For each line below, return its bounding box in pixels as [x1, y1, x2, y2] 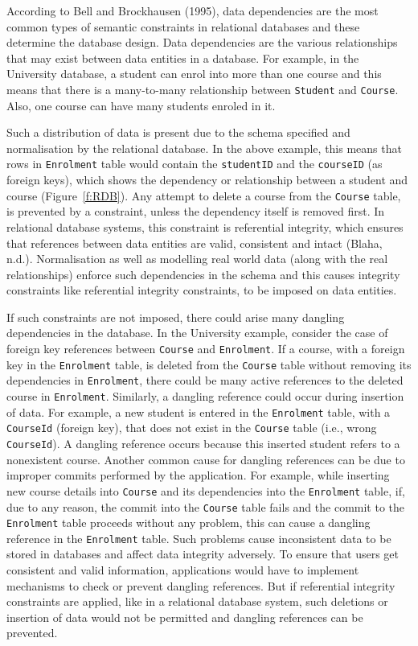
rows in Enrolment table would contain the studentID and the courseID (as [6, 155, 383, 172]
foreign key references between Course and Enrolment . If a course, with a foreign [6, 340, 405, 357]
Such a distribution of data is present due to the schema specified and [6, 124, 350, 141]
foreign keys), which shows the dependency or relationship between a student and [6, 171, 408, 188]
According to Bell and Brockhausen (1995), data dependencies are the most [6, 2, 379, 19]
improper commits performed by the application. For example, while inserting [6, 467, 390, 483]
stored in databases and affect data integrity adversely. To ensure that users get [6, 545, 399, 562]
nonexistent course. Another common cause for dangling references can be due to [6, 451, 405, 467]
